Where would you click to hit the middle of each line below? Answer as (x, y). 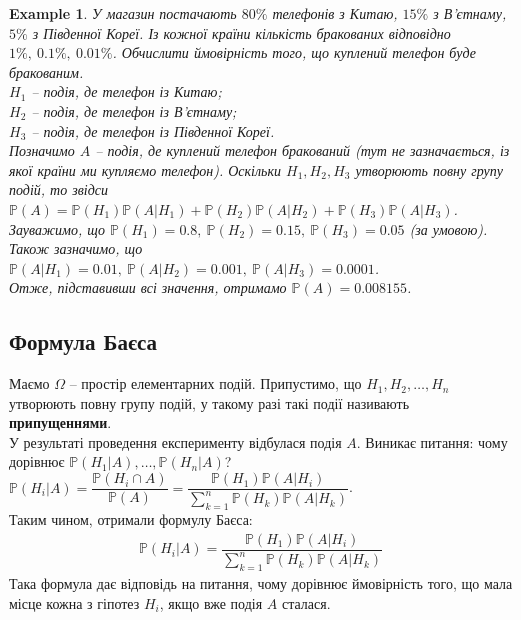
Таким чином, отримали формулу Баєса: (131, 519)
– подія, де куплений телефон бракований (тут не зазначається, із (302, 150)
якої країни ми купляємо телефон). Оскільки (145, 169)
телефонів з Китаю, (335, 13)
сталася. (306, 602)
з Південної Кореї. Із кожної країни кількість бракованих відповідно (241, 32)
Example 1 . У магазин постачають (123, 13)
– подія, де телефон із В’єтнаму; (134, 110)
